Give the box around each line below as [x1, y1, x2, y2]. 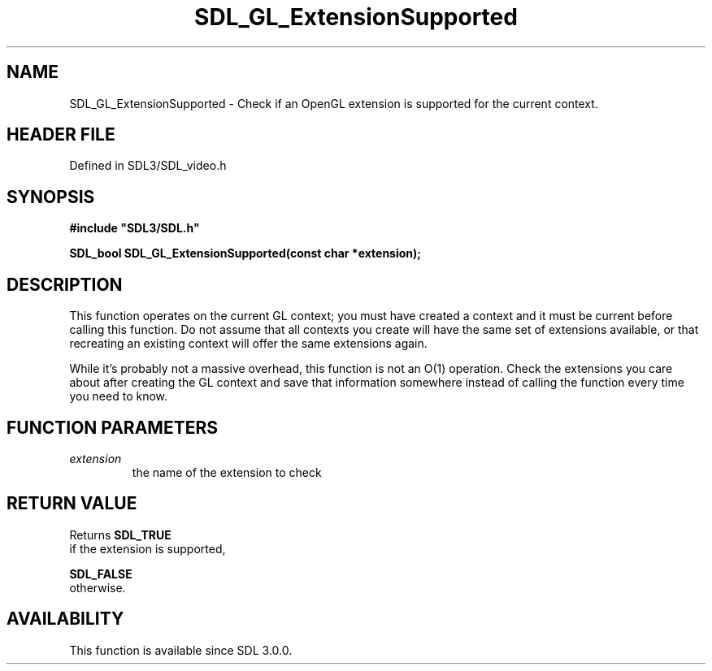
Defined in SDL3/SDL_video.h [69, 158, 227, 173]
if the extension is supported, [69, 541, 226, 556]
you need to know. [69, 389, 168, 404]
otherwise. [69, 580, 126, 595]
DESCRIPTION [7, 274, 123, 295]
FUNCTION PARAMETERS [7, 417, 218, 438]
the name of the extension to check [132, 465, 322, 479]
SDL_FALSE [69, 566, 132, 581]
